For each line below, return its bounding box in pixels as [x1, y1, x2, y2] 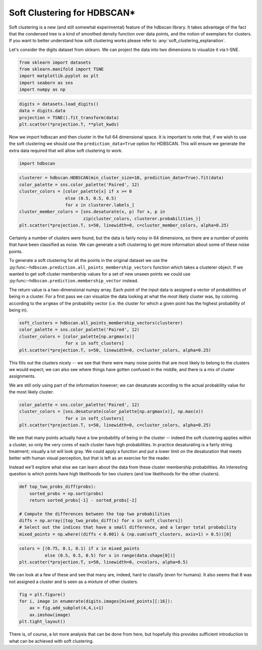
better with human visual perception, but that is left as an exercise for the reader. [9, 455, 171, 461]
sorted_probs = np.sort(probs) [29, 490, 104, 496]
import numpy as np [19, 87, 65, 92]
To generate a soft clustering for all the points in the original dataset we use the [9, 258, 167, 263]
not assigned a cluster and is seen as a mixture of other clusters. [9, 579, 138, 585]
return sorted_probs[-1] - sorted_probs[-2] [29, 497, 137, 503]
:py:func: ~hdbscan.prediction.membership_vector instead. [9, 278, 139, 284]
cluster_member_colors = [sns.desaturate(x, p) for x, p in [19, 209, 165, 214]
